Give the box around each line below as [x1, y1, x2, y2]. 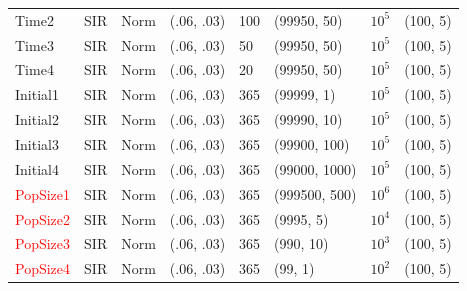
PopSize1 [15, 183, 71, 204]
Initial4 [15, 158, 59, 179]
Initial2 [15, 109, 59, 130]
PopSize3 [15, 233, 71, 254]
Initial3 [15, 133, 59, 154]
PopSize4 [15, 258, 71, 279]
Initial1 [15, 84, 59, 105]
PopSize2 [15, 208, 71, 229]
